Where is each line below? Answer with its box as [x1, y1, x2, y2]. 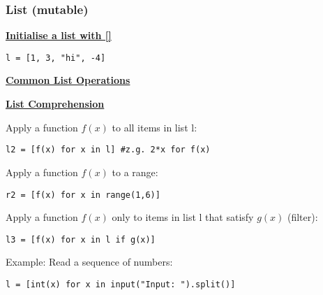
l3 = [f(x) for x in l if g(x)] [6, 234, 156, 245]
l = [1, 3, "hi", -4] [6, 52, 106, 63]
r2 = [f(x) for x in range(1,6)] [6, 189, 160, 200]
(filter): [287, 210, 318, 224]
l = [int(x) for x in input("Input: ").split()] [6, 280, 236, 289]
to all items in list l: [112, 120, 197, 134]
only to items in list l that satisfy [112, 210, 254, 224]
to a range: [112, 164, 158, 179]
